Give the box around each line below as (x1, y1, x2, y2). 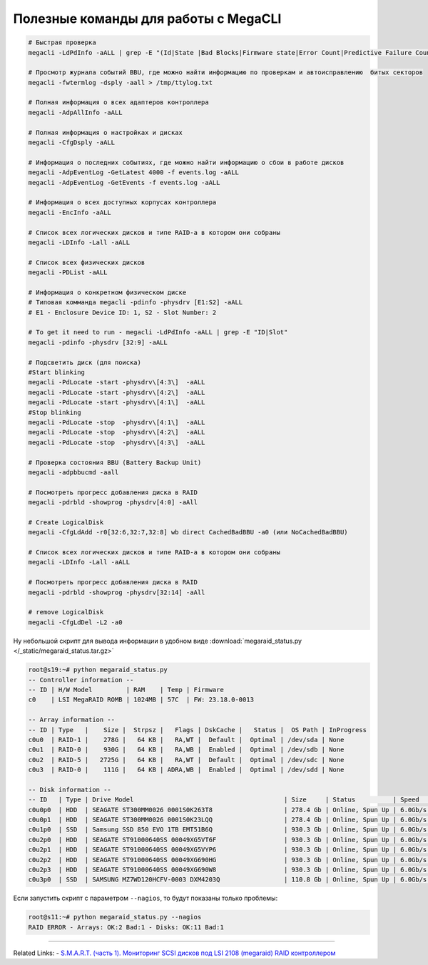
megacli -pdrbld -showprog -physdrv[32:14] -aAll (28, 588, 205, 596)
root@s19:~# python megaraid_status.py (28, 666, 168, 674)
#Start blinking (28, 369, 86, 376)
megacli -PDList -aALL (28, 269, 108, 276)
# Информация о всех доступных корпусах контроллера (28, 199, 217, 206)
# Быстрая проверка (28, 39, 96, 46)
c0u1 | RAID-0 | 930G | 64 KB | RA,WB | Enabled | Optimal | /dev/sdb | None (28, 746, 345, 754)
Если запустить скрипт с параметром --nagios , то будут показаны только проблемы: (13, 894, 278, 903)
